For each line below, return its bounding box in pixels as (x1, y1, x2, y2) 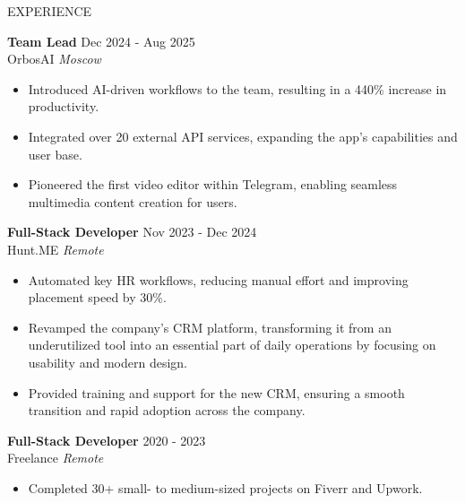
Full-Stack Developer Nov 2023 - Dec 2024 (7, 222, 257, 241)
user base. (28, 144, 82, 163)
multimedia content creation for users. (28, 192, 237, 211)
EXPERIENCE (7, 2, 92, 20)
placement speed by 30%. (28, 288, 167, 307)
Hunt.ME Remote (7, 239, 104, 258)
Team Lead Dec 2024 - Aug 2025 (7, 31, 195, 50)
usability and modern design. (28, 352, 187, 371)
